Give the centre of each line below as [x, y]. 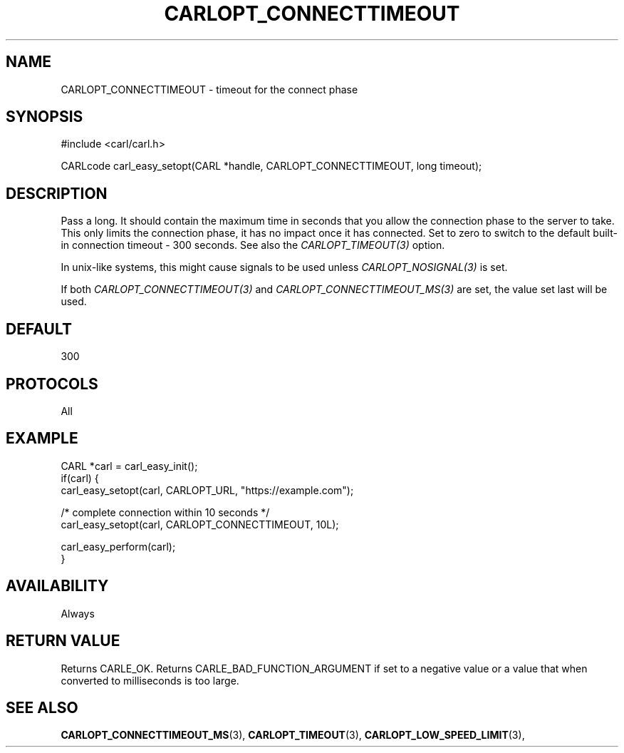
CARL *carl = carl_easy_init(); [129, 466]
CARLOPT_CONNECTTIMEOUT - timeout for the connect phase [209, 89]
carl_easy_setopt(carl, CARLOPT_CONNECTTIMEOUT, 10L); [200, 524]
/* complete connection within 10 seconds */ [165, 512]
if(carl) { [80, 478]
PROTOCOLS [52, 384]
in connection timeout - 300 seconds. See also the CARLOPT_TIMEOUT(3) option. [253, 245]
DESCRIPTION [57, 193]
